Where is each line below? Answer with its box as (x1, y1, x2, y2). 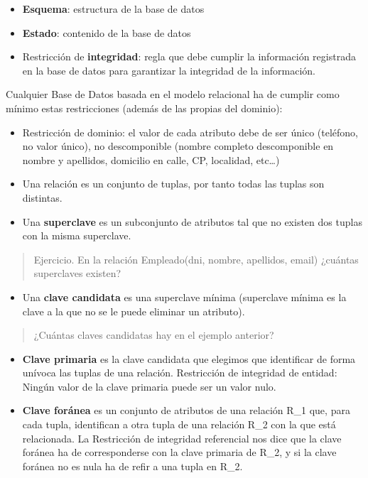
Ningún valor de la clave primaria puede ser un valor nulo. (22, 379, 276, 393)
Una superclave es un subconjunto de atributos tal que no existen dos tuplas (22, 214, 362, 229)
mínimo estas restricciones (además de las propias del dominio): (6, 100, 283, 115)
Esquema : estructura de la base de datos (22, 1, 205, 16)
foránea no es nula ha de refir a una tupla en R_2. (22, 458, 243, 473)
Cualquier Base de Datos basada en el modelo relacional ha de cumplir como (6, 87, 340, 102)
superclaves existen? (33, 266, 121, 281)
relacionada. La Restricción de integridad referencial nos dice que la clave (22, 430, 342, 445)
